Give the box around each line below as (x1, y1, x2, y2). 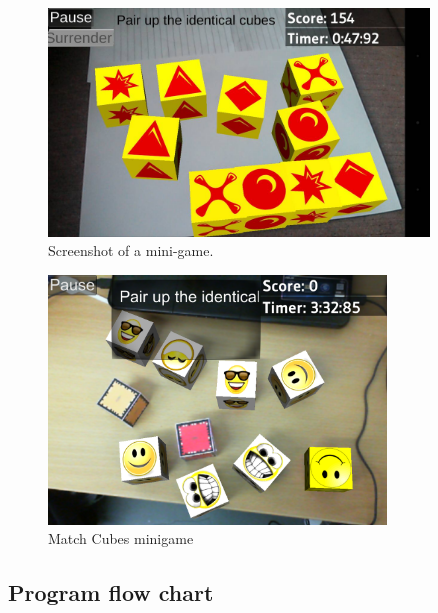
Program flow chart (8, 577, 214, 608)
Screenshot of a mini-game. (48, 240, 214, 261)
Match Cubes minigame (48, 528, 194, 549)
